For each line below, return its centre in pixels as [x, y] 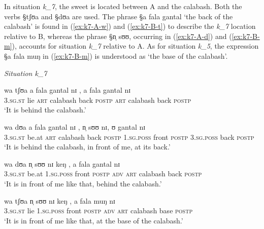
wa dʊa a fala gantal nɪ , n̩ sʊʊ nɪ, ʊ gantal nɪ [75, 126]
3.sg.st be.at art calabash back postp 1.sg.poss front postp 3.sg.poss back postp [129, 137]
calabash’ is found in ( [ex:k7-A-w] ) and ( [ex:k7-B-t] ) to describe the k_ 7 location [130, 26]
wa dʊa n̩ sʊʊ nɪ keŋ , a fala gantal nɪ [62, 163]
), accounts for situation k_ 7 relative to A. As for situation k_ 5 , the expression [135, 46]
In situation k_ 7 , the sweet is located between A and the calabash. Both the [123, 6]
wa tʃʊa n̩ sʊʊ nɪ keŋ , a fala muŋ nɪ [60, 200]
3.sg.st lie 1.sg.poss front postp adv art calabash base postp [98, 211]
